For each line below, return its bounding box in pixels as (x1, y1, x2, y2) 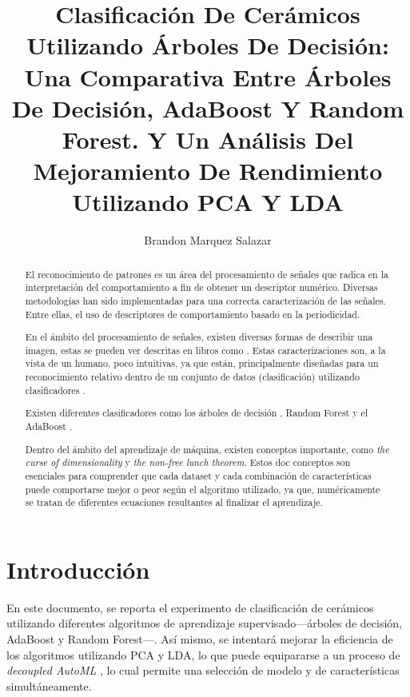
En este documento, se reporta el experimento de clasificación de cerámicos (6, 599, 374, 615)
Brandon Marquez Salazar (144, 232, 272, 249)
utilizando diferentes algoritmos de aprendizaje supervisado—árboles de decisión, (6, 615, 402, 631)
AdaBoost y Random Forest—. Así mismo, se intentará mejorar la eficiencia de (6, 630, 393, 647)
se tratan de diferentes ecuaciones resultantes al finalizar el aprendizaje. (25, 496, 323, 509)
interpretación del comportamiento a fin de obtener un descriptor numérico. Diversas (25, 281, 378, 294)
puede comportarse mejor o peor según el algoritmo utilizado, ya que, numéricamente (25, 482, 380, 496)
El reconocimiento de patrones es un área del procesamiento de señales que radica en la (25, 267, 388, 281)
